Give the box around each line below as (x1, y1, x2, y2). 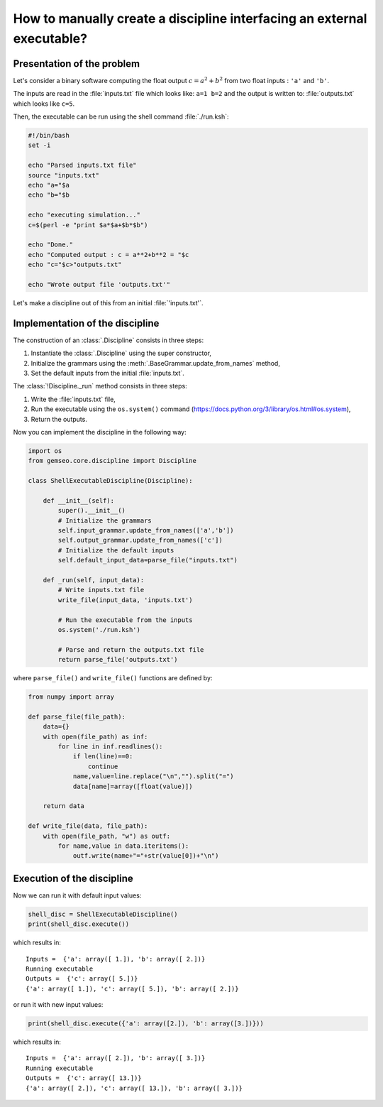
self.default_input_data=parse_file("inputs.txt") (57, 556, 238, 565)
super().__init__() (57, 506, 126, 515)
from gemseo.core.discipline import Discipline (28, 457, 196, 465)
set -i (28, 141, 51, 149)
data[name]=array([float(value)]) (72, 782, 193, 790)
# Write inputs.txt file (57, 586, 145, 594)
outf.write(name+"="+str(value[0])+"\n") (72, 852, 219, 860)
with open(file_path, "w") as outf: (43, 831, 170, 840)
